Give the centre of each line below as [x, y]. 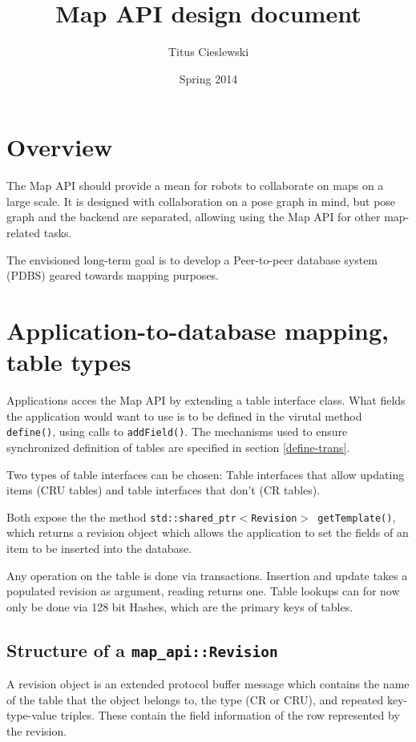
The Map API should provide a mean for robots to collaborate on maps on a [195, 185]
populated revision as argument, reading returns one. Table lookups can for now [203, 591]
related [24, 233]
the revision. [37, 730]
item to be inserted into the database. [99, 548]
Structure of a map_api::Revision [142, 649]
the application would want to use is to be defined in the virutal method [184, 415]
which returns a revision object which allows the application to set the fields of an [208, 532]
